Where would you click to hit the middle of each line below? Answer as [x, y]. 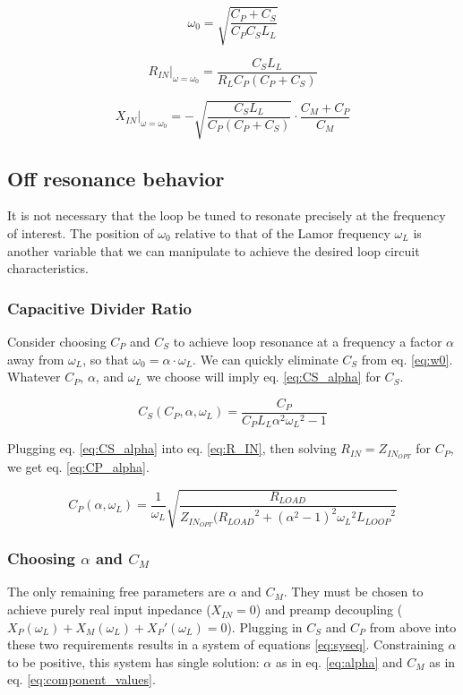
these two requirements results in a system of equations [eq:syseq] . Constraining [226, 644]
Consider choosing [57, 341]
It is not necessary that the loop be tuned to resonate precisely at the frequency [227, 215]
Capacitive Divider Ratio [99, 308]
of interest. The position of [81, 232]
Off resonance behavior [116, 178]
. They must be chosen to [353, 592]
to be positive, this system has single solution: [133, 661]
